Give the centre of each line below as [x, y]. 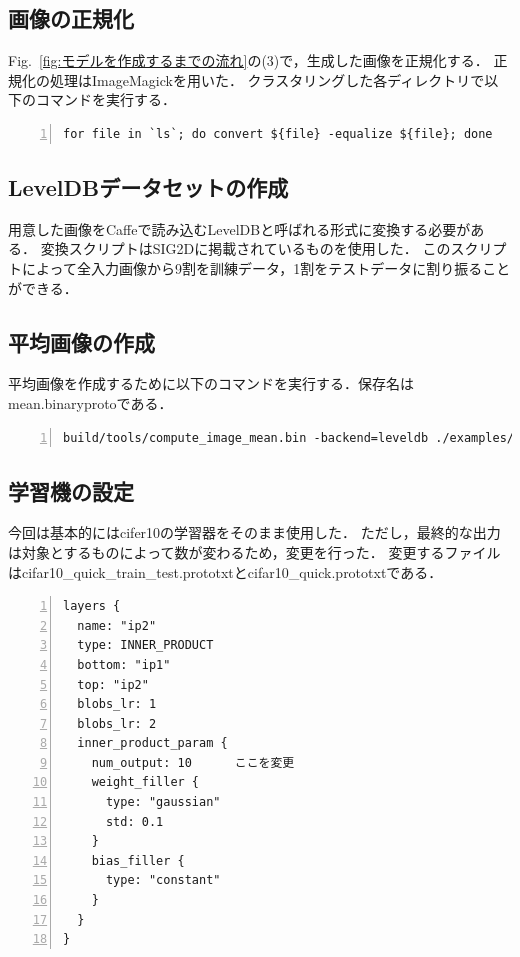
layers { [92, 606]
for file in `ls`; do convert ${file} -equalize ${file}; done [278, 133]
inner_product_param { [152, 743]
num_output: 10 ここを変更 [193, 762]
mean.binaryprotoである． [90, 402]
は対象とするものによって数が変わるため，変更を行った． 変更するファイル [254, 551]
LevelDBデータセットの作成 [148, 186]
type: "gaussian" [163, 802]
